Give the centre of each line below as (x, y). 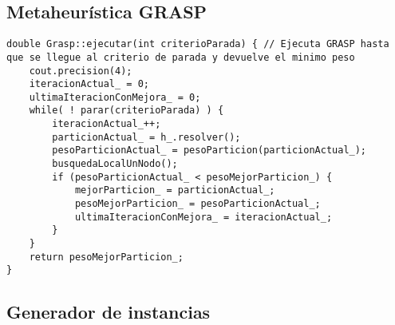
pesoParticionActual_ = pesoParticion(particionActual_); (209, 151)
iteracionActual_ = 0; (89, 84)
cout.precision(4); (81, 71)
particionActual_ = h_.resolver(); (146, 137)
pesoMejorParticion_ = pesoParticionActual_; (197, 204)
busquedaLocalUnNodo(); (115, 164)
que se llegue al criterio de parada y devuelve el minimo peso (181, 57)
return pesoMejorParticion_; (106, 257)
